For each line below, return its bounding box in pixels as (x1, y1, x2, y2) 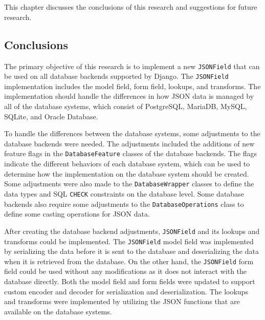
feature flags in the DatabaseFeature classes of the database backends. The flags (4, 148, 257, 159)
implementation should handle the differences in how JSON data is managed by (4, 91, 254, 101)
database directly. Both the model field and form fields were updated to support (4, 276, 255, 287)
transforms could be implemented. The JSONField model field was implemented (4, 236, 254, 246)
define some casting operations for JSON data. (4, 208, 150, 219)
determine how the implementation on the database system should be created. (4, 168, 249, 179)
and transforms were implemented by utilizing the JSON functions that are (4, 296, 240, 307)
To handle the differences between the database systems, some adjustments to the (4, 128, 260, 139)
